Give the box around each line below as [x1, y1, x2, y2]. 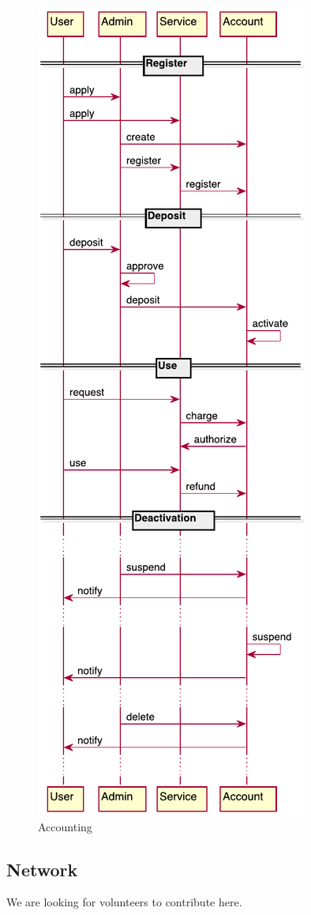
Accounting [38, 818, 92, 834]
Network [6, 857, 78, 881]
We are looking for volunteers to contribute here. [6, 894, 242, 910]
